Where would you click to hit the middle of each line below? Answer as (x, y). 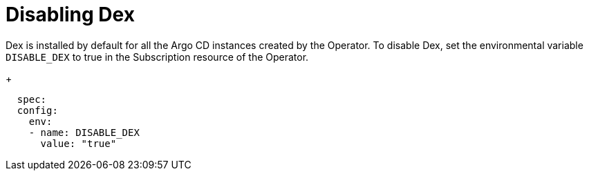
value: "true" (78, 143)
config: (37, 110)
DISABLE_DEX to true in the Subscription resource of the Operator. (157, 57)
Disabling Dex (70, 14)
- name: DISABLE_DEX (84, 132)
